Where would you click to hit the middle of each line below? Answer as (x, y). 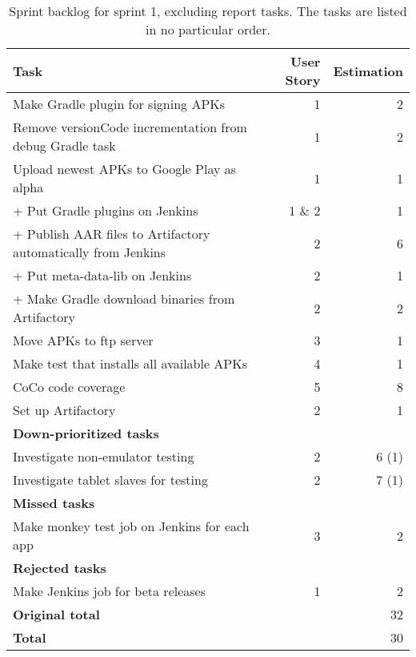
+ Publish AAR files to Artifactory (112, 234)
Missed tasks (54, 503)
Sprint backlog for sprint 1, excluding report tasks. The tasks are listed (208, 11)
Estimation (368, 71)
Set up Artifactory (64, 410)
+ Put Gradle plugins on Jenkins (106, 210)
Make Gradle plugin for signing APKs (119, 104)
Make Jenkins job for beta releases (110, 591)
